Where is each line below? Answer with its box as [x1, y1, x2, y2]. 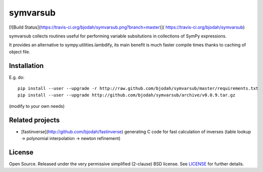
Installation [9, 61, 44, 70]
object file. [9, 49, 31, 54]
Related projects [9, 116, 60, 124]
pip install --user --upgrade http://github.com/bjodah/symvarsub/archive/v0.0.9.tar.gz [18, 92, 236, 98]
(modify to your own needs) [9, 103, 65, 109]
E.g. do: [9, 74, 25, 80]
